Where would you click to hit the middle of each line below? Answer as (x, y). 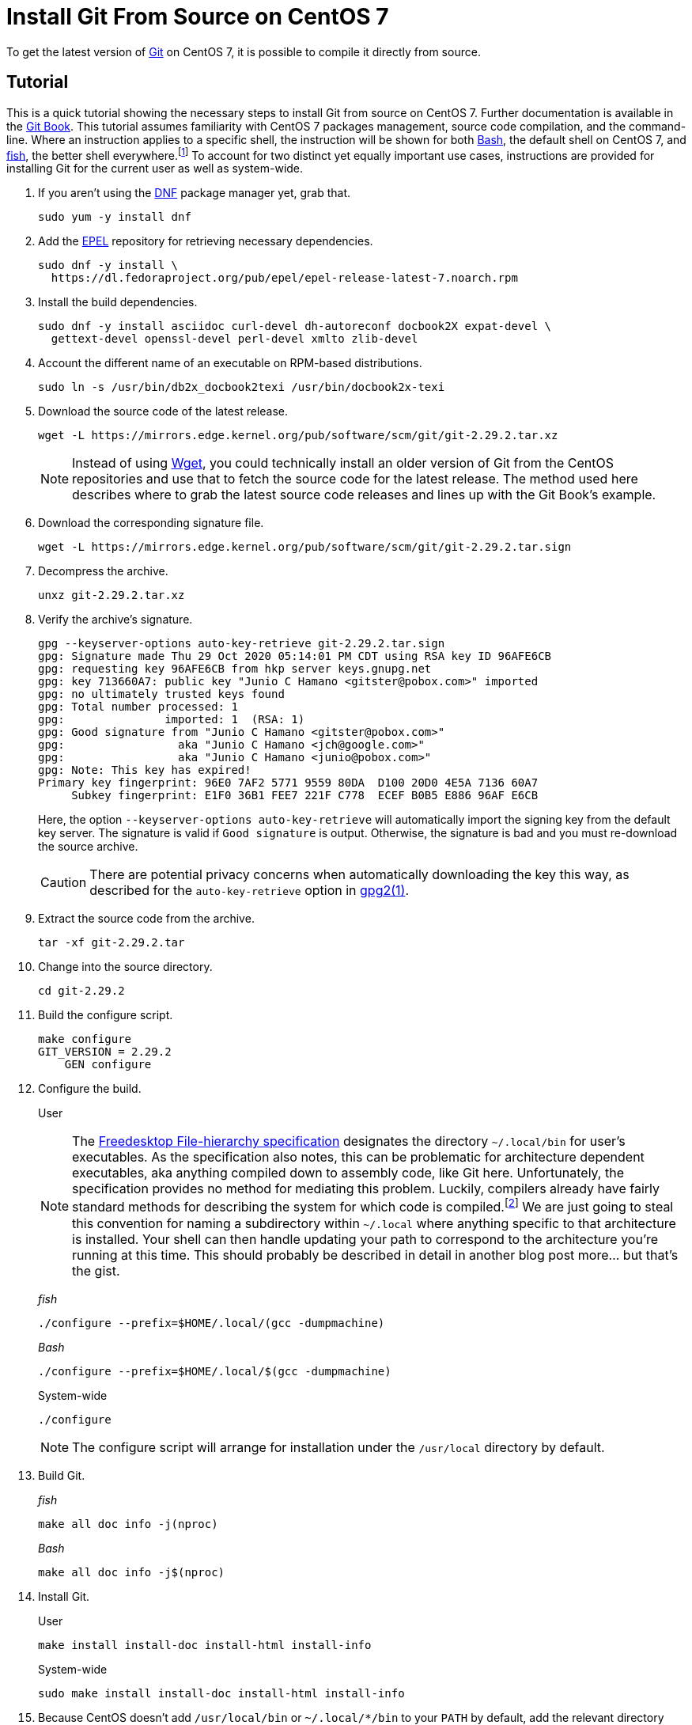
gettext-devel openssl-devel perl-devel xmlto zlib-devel (234, 339)
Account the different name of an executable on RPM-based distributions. (230, 363)
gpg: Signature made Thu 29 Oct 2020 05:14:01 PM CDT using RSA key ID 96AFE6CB (295, 656)
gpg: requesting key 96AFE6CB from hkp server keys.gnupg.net (235, 669)
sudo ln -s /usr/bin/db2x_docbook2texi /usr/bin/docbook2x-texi (242, 387)
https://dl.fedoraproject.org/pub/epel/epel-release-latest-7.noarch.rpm (284, 278)
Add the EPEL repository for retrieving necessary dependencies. (206, 241)
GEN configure (108, 1065)
